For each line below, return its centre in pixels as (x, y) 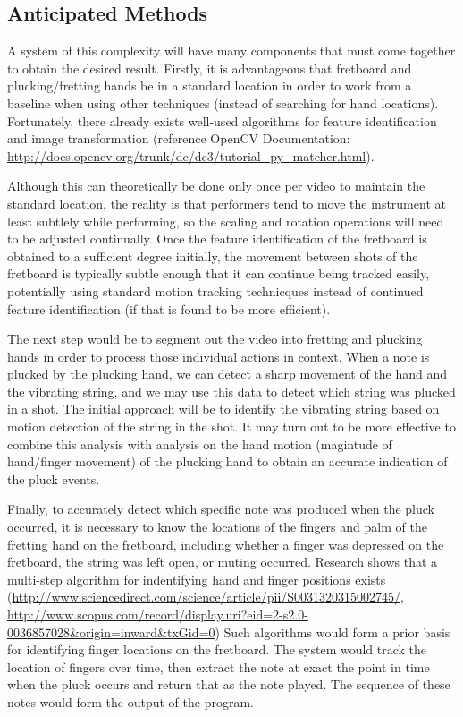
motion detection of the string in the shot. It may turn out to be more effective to (231, 427)
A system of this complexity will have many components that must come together (231, 51)
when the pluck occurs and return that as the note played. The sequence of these (229, 684)
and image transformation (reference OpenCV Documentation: (179, 138)
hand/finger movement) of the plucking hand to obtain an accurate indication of (227, 461)
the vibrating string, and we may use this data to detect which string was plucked (231, 391)
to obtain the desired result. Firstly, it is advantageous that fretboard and (210, 68)
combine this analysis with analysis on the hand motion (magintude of (200, 444)
